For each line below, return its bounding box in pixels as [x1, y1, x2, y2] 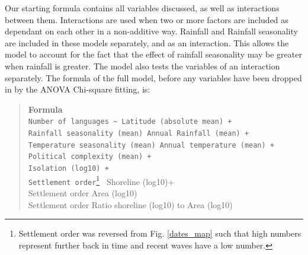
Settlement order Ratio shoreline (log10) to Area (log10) [28, 198, 233, 211]
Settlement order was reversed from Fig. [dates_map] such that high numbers [18, 227, 301, 240]
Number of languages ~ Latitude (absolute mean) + [28, 117, 232, 126]
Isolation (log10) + [28, 164, 109, 173]
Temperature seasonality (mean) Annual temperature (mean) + [28, 141, 275, 149]
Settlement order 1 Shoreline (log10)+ [28, 173, 175, 187]
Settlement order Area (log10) [28, 186, 137, 199]
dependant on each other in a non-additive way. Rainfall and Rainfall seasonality [5, 25, 298, 37]
